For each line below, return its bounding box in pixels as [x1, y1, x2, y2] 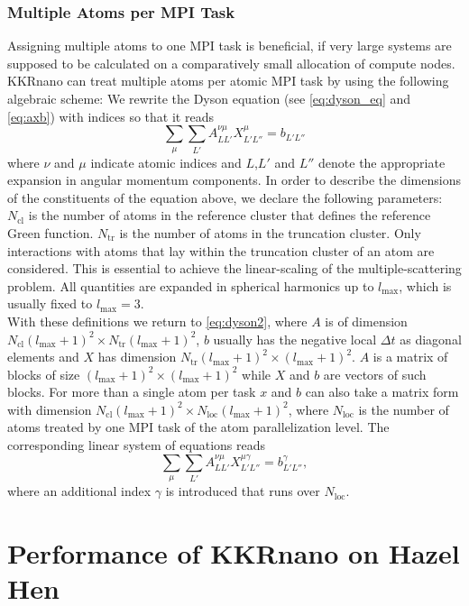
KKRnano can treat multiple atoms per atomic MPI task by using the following [7, 71, 449, 90]
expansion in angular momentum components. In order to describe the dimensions [7, 170, 461, 189]
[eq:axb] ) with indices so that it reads [7, 106, 214, 125]
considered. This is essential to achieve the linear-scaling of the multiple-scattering [7, 259, 462, 278]
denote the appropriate [318, 152, 446, 171]
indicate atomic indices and [90, 152, 242, 171]
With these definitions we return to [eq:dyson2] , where [7, 311, 308, 330]
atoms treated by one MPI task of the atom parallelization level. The [7, 418, 390, 436]
